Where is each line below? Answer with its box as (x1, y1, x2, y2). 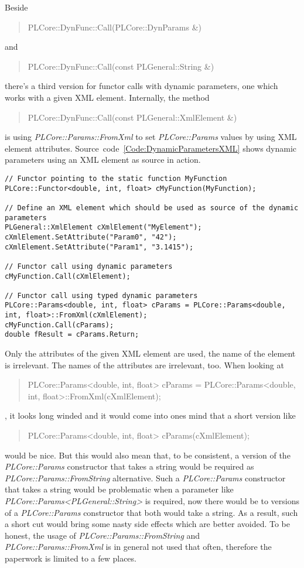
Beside (5, 1, 28, 13)
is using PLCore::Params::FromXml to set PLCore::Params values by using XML (5, 131, 297, 143)
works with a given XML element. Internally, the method (5, 91, 210, 103)
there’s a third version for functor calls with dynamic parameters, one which (5, 80, 278, 92)
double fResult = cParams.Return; (5, 330, 139, 339)
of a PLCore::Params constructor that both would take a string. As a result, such (5, 506, 298, 518)
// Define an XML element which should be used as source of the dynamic (5, 203, 299, 212)
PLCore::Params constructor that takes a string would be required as (5, 460, 254, 473)
